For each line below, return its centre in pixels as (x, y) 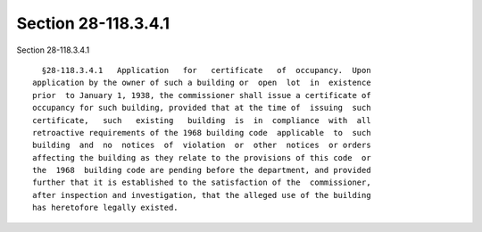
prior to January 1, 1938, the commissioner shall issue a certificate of (202, 95)
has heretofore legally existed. (105, 208)
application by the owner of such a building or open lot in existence (202, 83)
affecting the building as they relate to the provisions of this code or (202, 157)
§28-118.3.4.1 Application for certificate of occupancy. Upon (206, 70)
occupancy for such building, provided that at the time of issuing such (202, 108)
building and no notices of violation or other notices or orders (202, 145)
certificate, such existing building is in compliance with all (202, 120)
